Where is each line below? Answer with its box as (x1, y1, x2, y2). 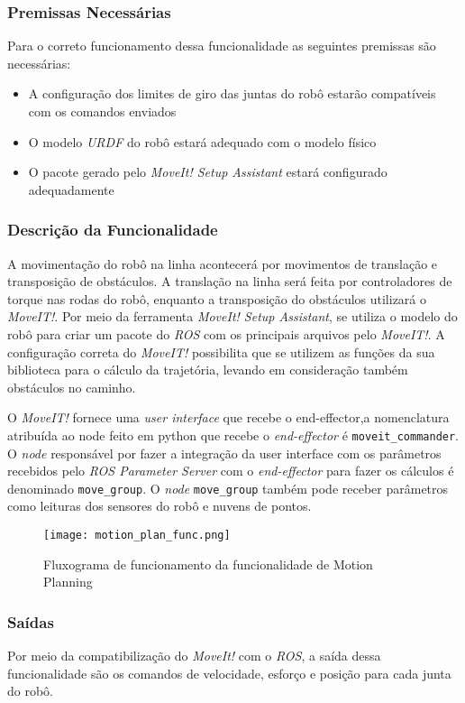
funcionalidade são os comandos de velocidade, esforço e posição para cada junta (7, 663, 451, 682)
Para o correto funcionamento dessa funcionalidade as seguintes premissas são (7, 36, 436, 55)
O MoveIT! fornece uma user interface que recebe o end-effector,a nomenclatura (7, 408, 450, 427)
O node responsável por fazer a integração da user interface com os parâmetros (7, 443, 442, 462)
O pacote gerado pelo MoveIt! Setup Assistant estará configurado (28, 162, 387, 181)
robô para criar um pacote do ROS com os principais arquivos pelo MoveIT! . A (7, 324, 445, 343)
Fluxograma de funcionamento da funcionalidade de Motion (43, 554, 373, 573)
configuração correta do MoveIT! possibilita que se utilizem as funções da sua (7, 342, 435, 361)
